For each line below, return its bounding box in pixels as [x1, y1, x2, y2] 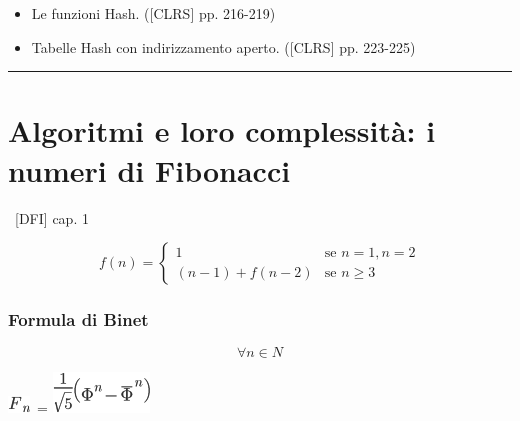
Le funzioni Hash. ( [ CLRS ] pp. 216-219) [31, 3, 276, 23]
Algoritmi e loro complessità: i [8, 110, 436, 151]
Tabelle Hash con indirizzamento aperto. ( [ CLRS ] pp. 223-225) [31, 36, 416, 57]
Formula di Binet [8, 307, 149, 332]
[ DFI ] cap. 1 [15, 207, 89, 228]
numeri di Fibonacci [8, 149, 291, 190]
